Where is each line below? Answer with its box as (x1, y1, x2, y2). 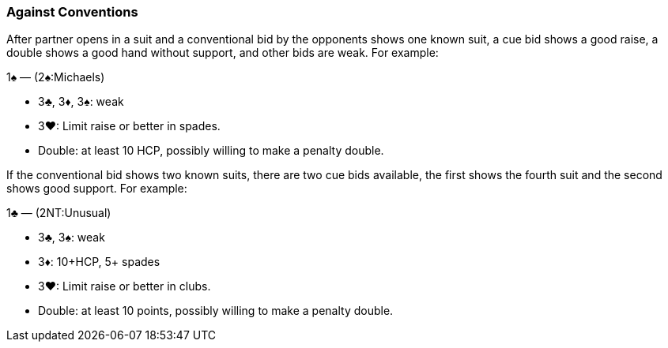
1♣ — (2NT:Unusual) (6, 206, 111, 220)
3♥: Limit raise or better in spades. (38, 119, 221, 133)
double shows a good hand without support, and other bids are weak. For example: (6, 46, 439, 60)
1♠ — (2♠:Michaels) (6, 70, 105, 84)
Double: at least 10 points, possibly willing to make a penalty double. (38, 304, 394, 318)
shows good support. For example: (6, 181, 187, 196)
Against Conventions (6, 4, 138, 20)
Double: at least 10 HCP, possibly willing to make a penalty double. (38, 144, 384, 158)
